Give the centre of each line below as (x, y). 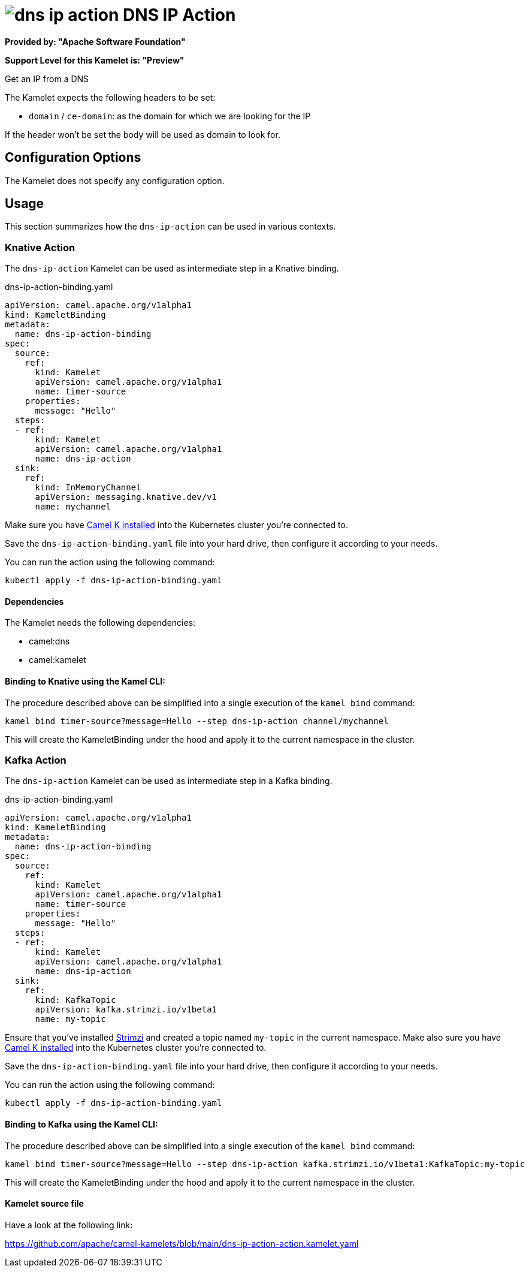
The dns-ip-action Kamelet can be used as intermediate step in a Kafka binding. (169, 781)
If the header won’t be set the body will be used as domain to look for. (143, 134)
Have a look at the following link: (69, 1225)
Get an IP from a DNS (47, 79)
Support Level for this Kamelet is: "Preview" (95, 60)
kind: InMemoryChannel (88, 488)
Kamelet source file (44, 1204)
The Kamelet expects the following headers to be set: (110, 97)
